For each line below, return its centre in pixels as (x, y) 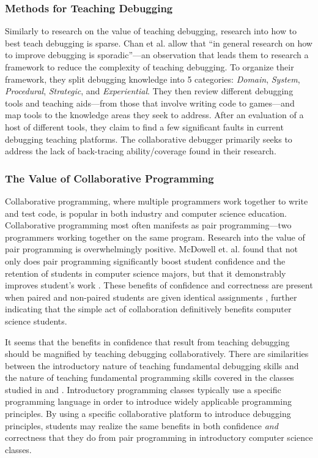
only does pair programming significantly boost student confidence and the (145, 261)
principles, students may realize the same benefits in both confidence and (142, 425)
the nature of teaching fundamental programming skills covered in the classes (150, 377)
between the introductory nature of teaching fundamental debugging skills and (152, 365)
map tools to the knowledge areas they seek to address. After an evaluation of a (154, 115)
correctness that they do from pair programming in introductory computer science (159, 437)
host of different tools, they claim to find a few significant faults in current (144, 126)
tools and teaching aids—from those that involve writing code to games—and (150, 103)
